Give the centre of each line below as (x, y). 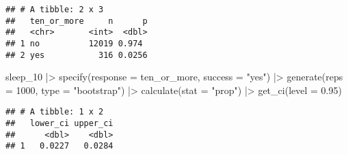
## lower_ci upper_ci (59, 124)
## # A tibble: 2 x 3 (55, 10)
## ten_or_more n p (77, 21)
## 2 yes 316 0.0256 (77, 55)
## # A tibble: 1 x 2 (55, 112)
